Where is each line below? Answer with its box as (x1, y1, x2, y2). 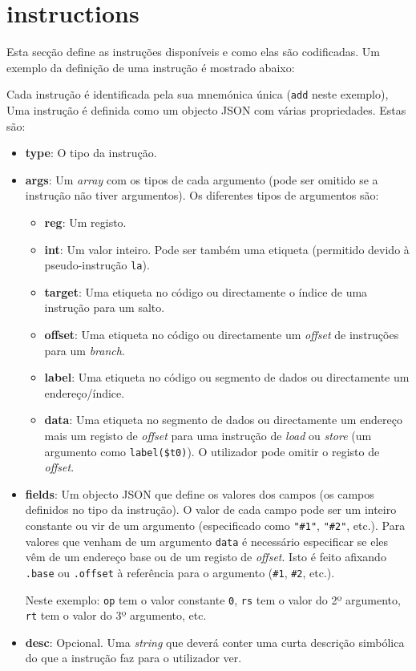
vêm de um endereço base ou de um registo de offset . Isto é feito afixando (25, 548, 386, 565)
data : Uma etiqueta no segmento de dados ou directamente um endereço (44, 411, 402, 428)
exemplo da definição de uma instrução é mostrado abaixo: (6, 59, 295, 75)
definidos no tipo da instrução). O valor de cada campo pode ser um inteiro (25, 501, 397, 518)
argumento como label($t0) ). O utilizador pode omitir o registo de (44, 443, 380, 459)
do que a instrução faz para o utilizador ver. (25, 649, 242, 666)
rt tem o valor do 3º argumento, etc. (25, 607, 207, 624)
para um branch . (44, 342, 125, 358)
